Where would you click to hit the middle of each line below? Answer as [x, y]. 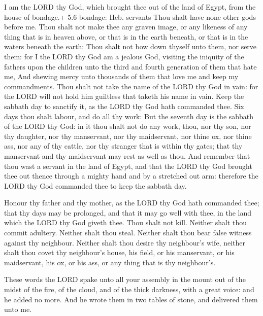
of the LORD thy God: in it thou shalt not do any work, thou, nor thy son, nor [128, 126]
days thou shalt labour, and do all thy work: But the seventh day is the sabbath [129, 116]
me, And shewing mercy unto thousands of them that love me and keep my [121, 76]
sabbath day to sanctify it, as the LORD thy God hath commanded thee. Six [124, 106]
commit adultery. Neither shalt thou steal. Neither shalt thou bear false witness [128, 233]
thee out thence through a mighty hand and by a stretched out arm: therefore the [131, 176]
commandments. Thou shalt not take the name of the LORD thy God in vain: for [131, 86]
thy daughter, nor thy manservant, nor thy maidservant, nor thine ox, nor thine [128, 136]
